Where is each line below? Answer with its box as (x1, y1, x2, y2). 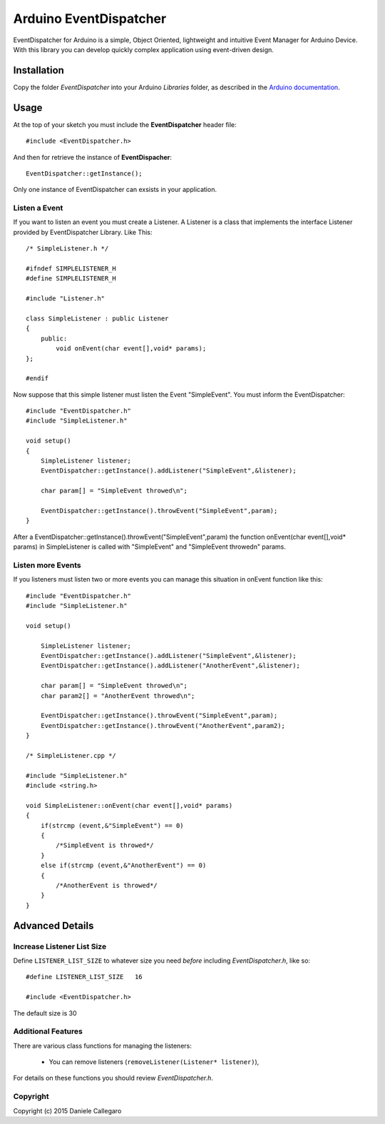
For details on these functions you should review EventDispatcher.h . (13, 1074, 213, 1083)
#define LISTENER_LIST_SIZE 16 (26, 973, 143, 981)
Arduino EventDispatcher (13, 11, 167, 26)
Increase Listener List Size (13, 941, 107, 951)
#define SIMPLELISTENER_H (26, 275, 117, 283)
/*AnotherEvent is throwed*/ (56, 881, 158, 890)
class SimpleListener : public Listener (26, 314, 169, 323)
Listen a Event (13, 203, 63, 213)
